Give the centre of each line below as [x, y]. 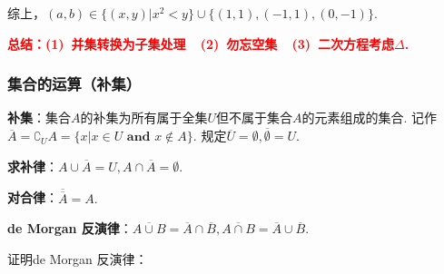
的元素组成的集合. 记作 [370, 117]
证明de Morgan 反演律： [78, 259]
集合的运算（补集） [74, 84]
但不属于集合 [255, 117]
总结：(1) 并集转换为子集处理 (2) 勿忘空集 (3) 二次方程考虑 [201, 43]
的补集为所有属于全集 [144, 117]
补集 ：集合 [39, 117]
